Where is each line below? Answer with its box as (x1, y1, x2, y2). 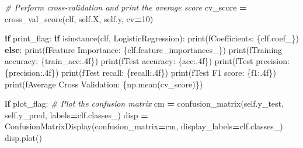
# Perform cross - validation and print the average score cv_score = (5, 1, 247, 13)
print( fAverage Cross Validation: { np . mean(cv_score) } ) (5, 77, 203, 90)
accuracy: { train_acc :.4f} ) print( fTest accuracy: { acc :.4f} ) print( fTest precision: (5, 55, 290, 67)
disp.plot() (5, 131, 42, 143)
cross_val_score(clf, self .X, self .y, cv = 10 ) (5, 12, 154, 24)
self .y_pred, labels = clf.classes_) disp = (5, 108, 148, 121)
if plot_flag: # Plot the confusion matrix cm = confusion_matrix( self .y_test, (5, 97, 284, 110)
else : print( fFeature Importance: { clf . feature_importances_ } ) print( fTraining (5, 43, 283, 55)
